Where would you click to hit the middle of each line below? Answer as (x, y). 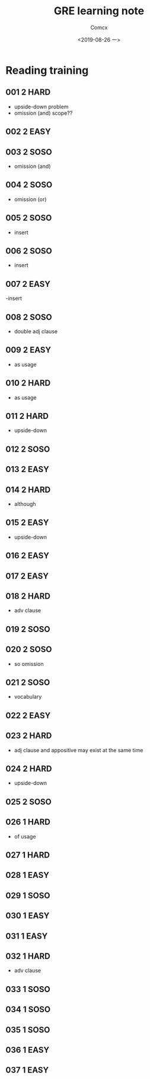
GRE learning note (99, 11)
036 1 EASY (28, 1050)
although (25, 504)
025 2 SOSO (28, 802)
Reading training (47, 70)
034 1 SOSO (28, 1010)
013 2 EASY (28, 469)
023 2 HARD (29, 736)
